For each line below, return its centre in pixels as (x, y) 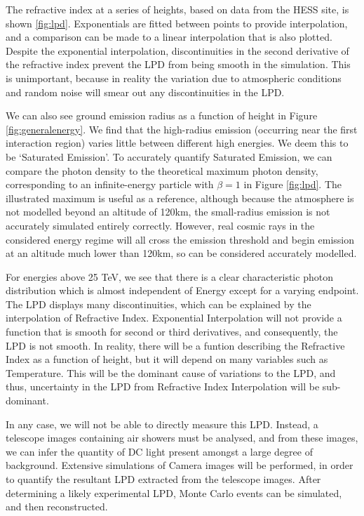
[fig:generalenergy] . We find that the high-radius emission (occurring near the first (182, 129)
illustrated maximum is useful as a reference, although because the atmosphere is (180, 198)
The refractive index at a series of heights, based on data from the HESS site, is (177, 9)
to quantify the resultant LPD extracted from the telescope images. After (163, 479)
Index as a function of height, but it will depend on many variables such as (167, 359)
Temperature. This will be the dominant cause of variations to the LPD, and (171, 372)
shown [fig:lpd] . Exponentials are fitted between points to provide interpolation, (177, 23)
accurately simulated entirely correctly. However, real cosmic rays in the (160, 225)
